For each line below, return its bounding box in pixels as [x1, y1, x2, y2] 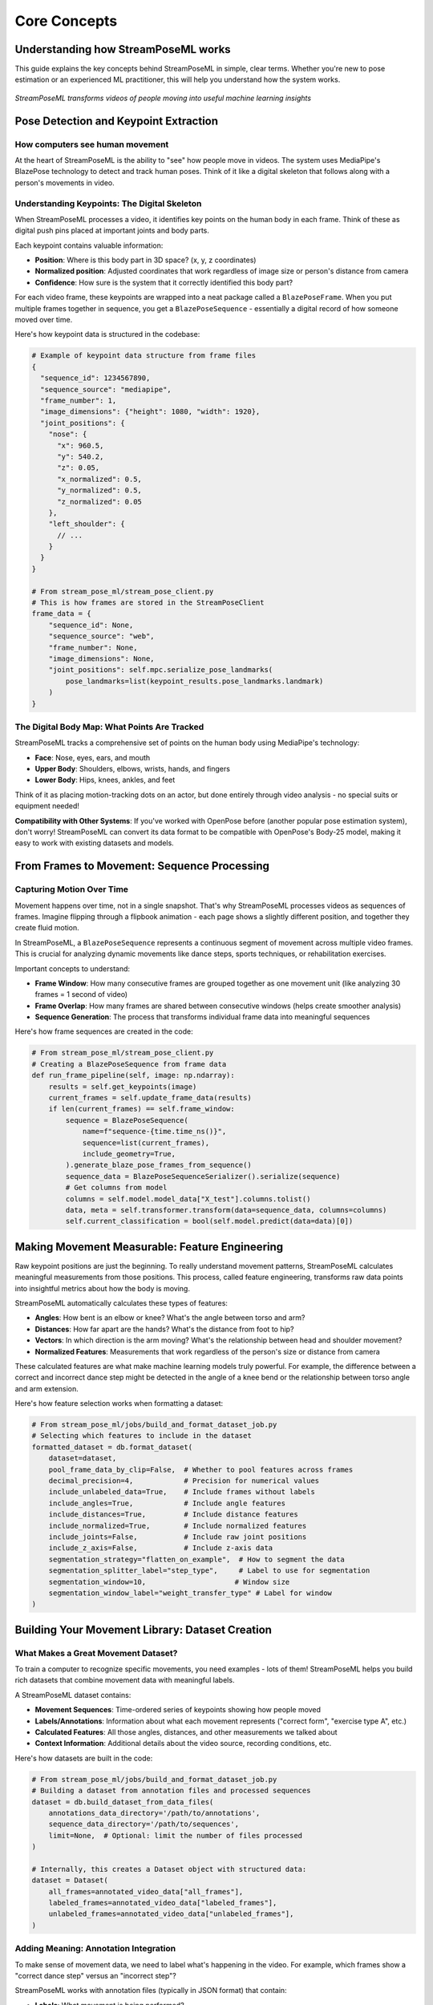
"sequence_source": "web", [48, 632, 156, 641]
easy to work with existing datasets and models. [14, 838, 174, 848]
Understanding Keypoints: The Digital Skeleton [14, 197, 202, 209]
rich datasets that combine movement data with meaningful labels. [14, 1675, 235, 1685]
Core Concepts [14, 12, 118, 30]
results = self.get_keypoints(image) [48, 1082, 197, 1091]
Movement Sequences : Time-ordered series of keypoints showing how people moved [34, 1705, 321, 1715]
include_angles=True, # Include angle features [48, 1498, 286, 1508]
